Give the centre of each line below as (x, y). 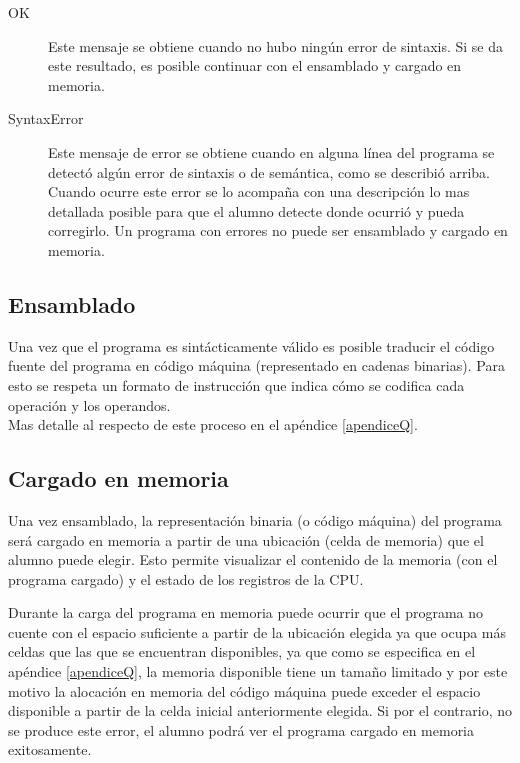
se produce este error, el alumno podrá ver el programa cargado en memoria (241, 729)
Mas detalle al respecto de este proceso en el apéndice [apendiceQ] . (213, 424)
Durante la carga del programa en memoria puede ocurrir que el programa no (246, 612)
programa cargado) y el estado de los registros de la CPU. (186, 578)
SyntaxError (46, 118)
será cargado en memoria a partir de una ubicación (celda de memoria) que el (246, 539)
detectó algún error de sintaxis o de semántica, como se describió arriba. (269, 171)
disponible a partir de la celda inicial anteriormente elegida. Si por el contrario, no (260, 710)
